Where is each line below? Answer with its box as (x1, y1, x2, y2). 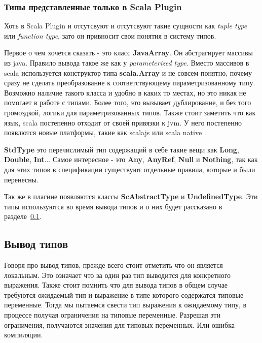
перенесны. (4, 174, 39, 184)
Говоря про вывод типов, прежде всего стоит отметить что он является (4, 260, 223, 270)
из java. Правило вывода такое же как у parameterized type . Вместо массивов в (4, 57, 249, 68)
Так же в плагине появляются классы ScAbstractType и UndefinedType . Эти (4, 191, 258, 202)
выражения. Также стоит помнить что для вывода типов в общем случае (4, 279, 228, 290)
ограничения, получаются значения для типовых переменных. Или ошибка (4, 319, 235, 330)
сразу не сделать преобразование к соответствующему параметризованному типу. (4, 77, 255, 88)
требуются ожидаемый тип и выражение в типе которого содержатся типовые (4, 289, 244, 300)
